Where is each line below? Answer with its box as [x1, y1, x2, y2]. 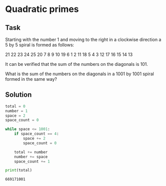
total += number [14, 150, 48, 155]
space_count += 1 [14, 159, 50, 164]
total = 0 [5, 104, 26, 109]
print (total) [5, 168, 32, 173]
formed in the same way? [5, 76, 57, 82]
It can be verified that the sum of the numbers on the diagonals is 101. [5, 61, 149, 67]
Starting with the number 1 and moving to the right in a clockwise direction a [5, 36, 162, 42]
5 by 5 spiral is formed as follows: [5, 42, 74, 48]
